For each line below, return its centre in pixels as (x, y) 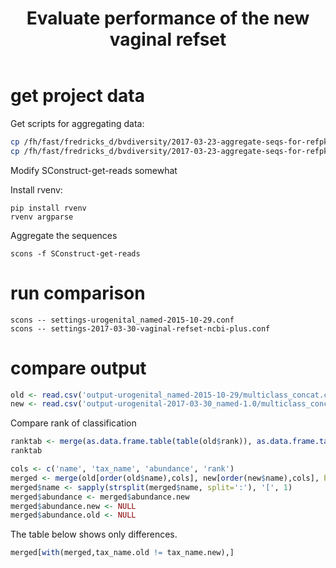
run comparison (78, 293)
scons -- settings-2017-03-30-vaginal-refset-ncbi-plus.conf (140, 328)
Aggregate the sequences (64, 235)
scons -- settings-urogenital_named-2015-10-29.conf (122, 320)
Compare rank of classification (73, 423)
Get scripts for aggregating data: (77, 123)
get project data (77, 96)
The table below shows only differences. (94, 534)
